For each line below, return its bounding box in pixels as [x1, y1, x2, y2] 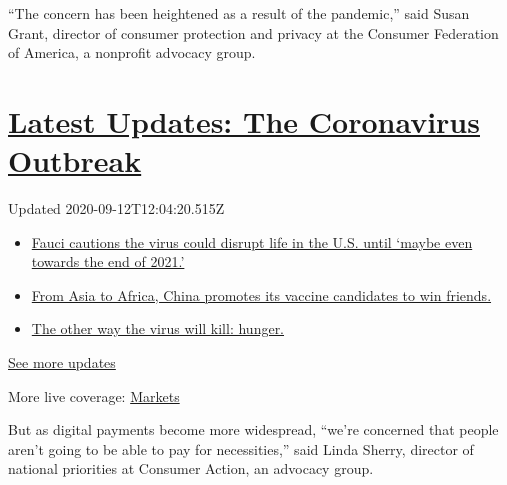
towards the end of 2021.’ [31, 251, 185, 272]
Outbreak [8, 140, 142, 181]
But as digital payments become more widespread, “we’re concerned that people [8, 419, 499, 440]
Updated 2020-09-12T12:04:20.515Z [8, 198, 225, 219]
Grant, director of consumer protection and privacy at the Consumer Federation [8, 22, 499, 43]
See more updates [8, 352, 116, 373]
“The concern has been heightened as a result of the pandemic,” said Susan [8, 3, 470, 23]
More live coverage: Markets [8, 385, 180, 406]
